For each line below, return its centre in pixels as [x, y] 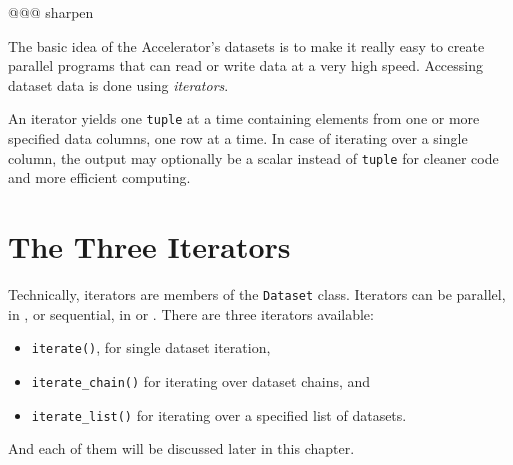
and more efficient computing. [99, 177]
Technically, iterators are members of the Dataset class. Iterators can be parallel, [257, 294]
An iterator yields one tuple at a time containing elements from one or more [244, 118]
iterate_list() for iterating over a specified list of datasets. [219, 414]
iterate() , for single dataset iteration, [151, 347]
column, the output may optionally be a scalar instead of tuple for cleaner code [253, 157]
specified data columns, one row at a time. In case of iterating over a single [238, 138]
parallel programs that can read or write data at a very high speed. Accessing [246, 65]
